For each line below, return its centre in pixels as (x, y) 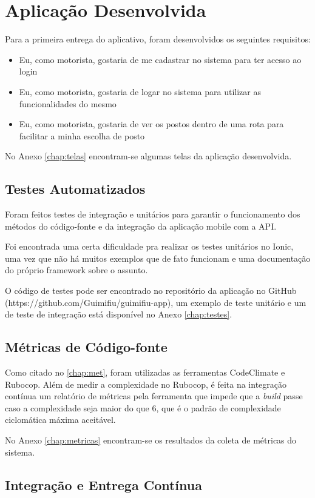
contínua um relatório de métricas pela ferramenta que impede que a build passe (154, 396)
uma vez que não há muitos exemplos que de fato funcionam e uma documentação (158, 258)
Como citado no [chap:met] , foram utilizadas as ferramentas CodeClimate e (145, 372)
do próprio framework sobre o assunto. (76, 270)
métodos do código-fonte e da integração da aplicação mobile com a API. (141, 226)
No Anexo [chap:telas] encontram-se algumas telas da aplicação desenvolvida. (148, 156)
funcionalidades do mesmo (68, 103)
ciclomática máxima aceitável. (60, 420)
